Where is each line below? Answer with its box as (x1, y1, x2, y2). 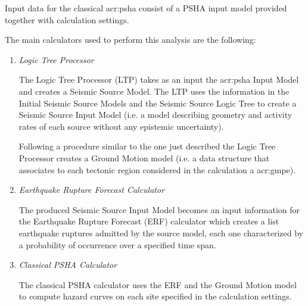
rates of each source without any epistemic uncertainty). (18, 120, 224, 132)
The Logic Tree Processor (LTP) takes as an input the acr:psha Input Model (18, 73, 299, 86)
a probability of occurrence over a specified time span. (18, 238, 216, 251)
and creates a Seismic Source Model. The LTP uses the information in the (18, 85, 290, 97)
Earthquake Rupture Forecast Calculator (18, 183, 165, 196)
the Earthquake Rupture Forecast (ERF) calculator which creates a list (18, 215, 279, 227)
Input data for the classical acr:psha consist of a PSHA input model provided (5, 2, 287, 14)
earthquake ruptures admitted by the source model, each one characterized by (18, 226, 303, 239)
